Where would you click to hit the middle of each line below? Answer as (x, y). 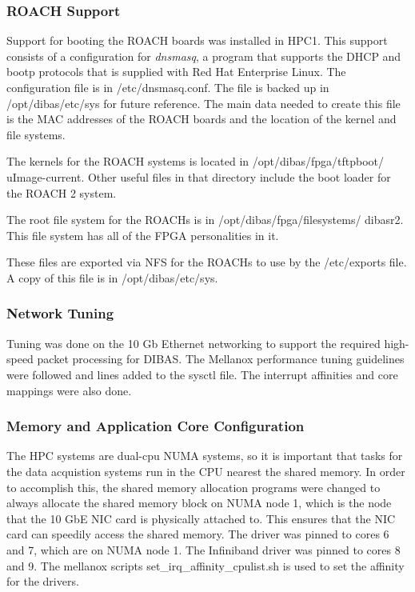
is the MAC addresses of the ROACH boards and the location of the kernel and (202, 119)
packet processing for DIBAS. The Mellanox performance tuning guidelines (221, 359)
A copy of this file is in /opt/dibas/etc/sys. (112, 277)
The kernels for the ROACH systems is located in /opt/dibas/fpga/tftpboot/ (196, 161)
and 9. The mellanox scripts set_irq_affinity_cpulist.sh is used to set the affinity (206, 565)
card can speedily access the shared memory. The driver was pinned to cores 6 (198, 534)
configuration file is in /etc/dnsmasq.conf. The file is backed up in (168, 87)
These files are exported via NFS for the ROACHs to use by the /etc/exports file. (207, 262)
